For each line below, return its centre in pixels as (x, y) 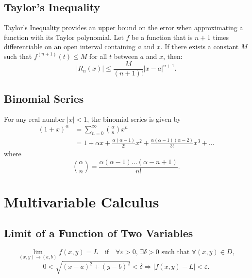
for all (98, 56)
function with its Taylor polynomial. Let (64, 37)
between (126, 56)
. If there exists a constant (200, 46)
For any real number (34, 119)
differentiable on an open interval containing (70, 46)
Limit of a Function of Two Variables (99, 232)
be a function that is (162, 37)
